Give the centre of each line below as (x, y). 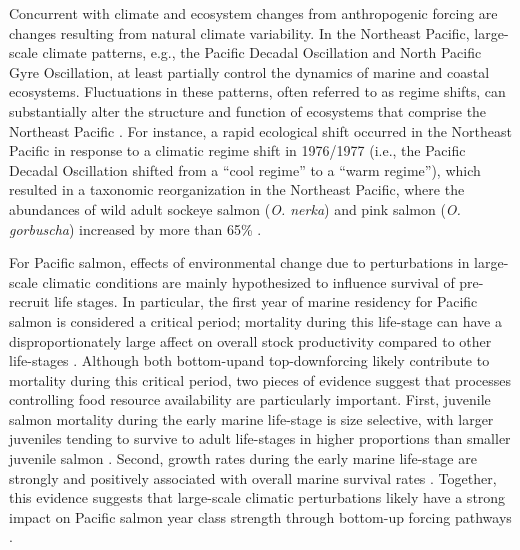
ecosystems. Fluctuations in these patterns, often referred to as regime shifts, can (257, 91)
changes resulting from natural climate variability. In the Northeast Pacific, (239, 32)
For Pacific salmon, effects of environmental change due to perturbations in (239, 262)
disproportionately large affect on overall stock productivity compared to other (250, 340)
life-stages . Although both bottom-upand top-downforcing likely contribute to (249, 360)
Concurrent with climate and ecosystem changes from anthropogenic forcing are (253, 13)
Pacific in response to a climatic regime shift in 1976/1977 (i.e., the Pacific (237, 150)
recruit (29, 301)
